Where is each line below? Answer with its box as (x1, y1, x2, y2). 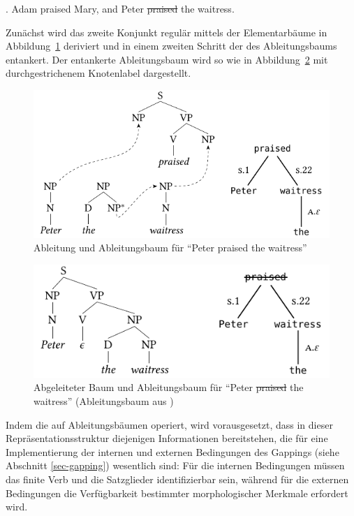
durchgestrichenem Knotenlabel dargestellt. (6, 66, 191, 80)
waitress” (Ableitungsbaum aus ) (34, 393, 174, 408)
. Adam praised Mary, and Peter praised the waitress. (6, 1, 235, 15)
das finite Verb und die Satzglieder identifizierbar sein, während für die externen (6, 471, 349, 486)
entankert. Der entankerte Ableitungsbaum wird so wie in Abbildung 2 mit (6, 52, 328, 66)
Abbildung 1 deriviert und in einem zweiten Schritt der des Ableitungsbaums (6, 38, 337, 53)
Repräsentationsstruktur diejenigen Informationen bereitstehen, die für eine (6, 431, 328, 445)
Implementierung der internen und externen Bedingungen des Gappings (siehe (6, 444, 339, 459)
